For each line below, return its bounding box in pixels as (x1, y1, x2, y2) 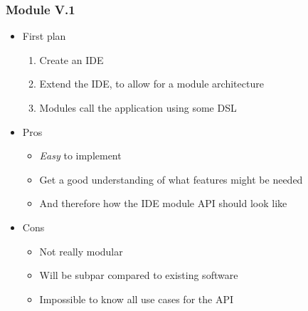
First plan (22, 28, 66, 43)
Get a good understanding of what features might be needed (39, 172, 303, 186)
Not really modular (39, 243, 123, 258)
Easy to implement (39, 148, 122, 163)
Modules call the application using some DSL (39, 100, 237, 115)
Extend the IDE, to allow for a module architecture (39, 76, 264, 91)
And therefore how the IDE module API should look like (39, 196, 287, 211)
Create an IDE (39, 52, 104, 67)
